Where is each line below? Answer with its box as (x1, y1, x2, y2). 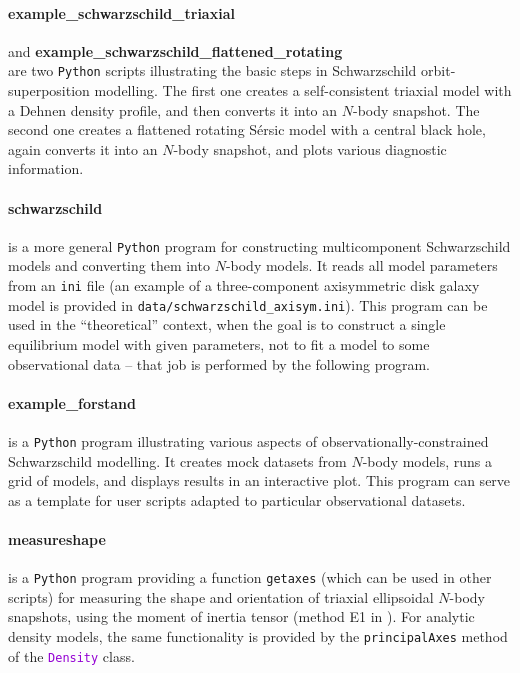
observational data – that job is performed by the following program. (8, 353, 430, 374)
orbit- (421, 60, 456, 81)
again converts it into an (8, 138, 158, 159)
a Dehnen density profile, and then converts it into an (8, 99, 338, 120)
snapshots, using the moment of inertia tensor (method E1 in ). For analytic (8, 606, 475, 627)
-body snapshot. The (352, 99, 480, 120)
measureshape (8, 528, 106, 549)
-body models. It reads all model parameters (225, 255, 498, 276)
